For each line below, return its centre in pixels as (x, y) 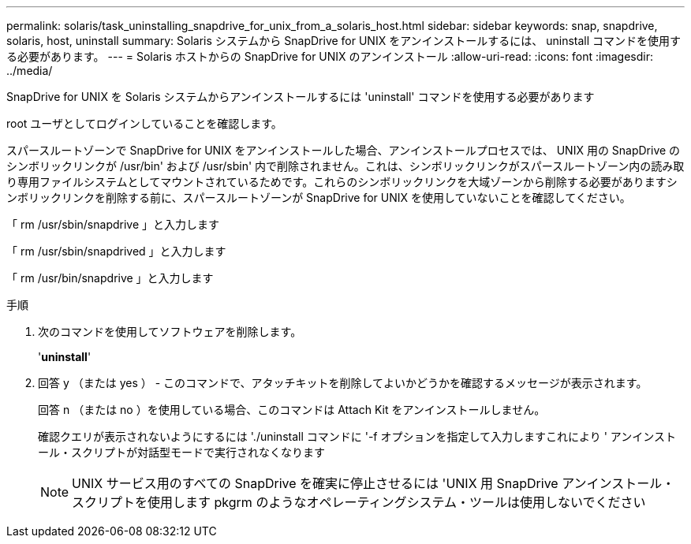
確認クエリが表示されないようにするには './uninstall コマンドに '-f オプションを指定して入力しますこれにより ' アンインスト (357, 436)
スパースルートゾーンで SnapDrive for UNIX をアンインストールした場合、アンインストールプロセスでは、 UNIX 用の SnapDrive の (344, 150)
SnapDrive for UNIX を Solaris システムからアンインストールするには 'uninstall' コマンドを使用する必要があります (301, 97)
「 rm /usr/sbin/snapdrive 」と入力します (113, 224)
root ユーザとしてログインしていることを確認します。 (144, 123)
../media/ (30, 71)
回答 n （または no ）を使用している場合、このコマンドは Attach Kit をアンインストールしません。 (292, 410)
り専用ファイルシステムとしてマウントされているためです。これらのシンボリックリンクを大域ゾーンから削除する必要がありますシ (342, 182)
